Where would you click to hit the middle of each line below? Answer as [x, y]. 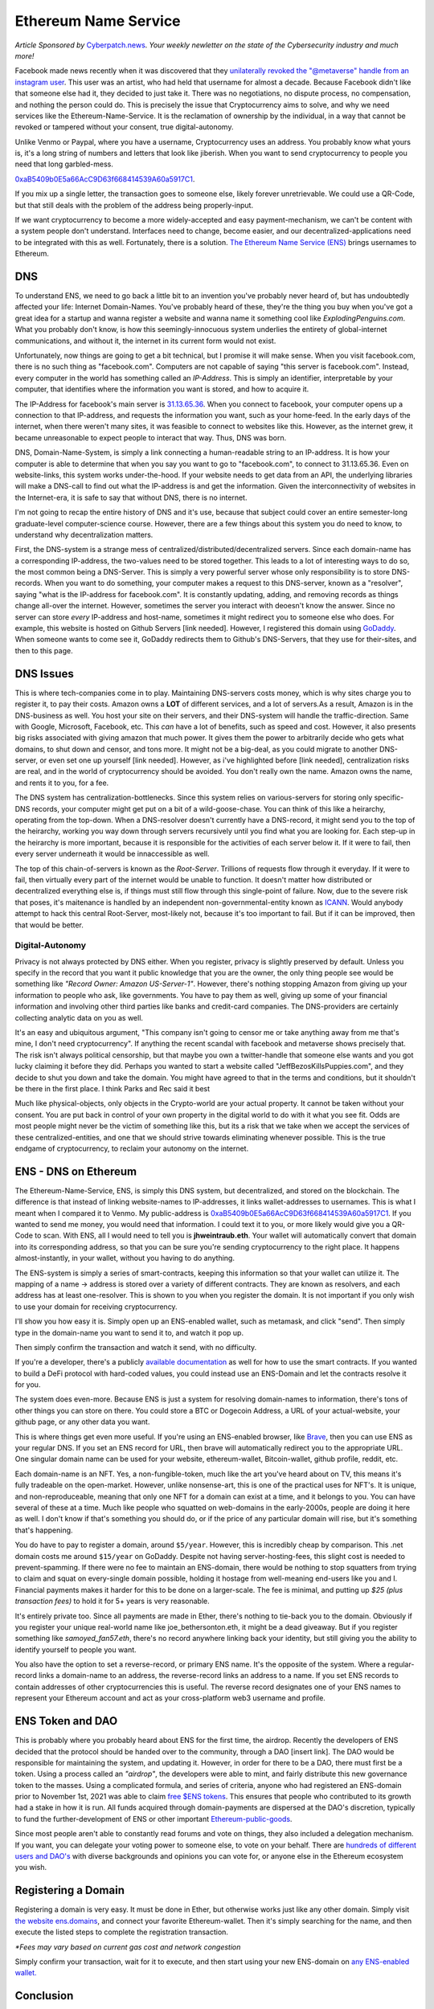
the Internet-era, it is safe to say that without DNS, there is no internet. [131, 497]
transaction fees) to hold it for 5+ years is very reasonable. [112, 1601]
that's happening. [44, 1530]
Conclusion [44, 1996]
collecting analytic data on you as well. [79, 1017]
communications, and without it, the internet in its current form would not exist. [145, 341]
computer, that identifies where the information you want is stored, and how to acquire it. [162, 389]
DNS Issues [44, 674]
